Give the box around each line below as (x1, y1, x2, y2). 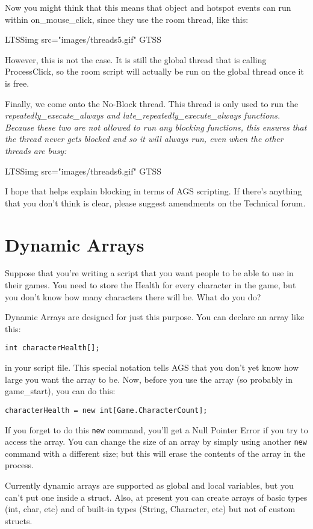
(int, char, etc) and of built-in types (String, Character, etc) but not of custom (5, 503, 296, 515)
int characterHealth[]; (5, 344, 100, 353)
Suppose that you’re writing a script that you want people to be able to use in (5, 267, 294, 279)
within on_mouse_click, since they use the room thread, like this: (5, 13, 249, 25)
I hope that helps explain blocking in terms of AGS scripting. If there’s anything (5, 185, 302, 197)
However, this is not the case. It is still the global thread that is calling (5, 53, 267, 66)
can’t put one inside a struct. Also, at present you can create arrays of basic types (5, 490, 308, 503)
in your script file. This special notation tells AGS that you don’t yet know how (5, 361, 299, 374)
